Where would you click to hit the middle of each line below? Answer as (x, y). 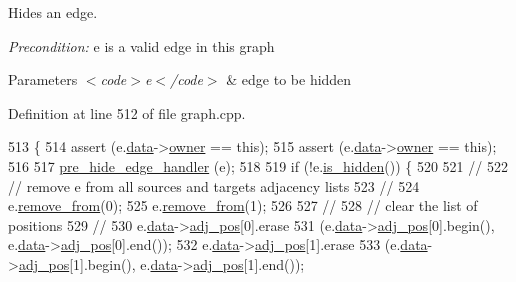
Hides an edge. (53, 12)
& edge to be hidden (289, 79)
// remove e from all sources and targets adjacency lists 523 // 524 (214, 185)
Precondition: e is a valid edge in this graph (141, 45)
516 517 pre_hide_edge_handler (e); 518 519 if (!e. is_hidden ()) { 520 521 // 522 (258, 165)
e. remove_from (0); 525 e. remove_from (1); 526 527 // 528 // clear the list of (243, 205)
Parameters (43, 79)
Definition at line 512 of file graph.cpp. (127, 112)
